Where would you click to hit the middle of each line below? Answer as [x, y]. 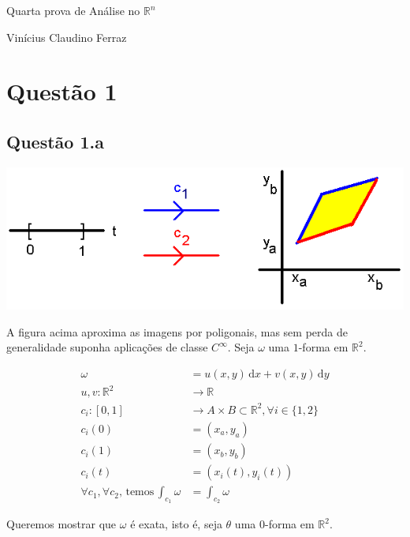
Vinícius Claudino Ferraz [67, 37]
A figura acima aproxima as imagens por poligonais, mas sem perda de [177, 331]
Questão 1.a [55, 141]
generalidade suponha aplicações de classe [107, 347]
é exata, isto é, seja [176, 524]
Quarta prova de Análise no [73, 10]
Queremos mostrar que [61, 524]
